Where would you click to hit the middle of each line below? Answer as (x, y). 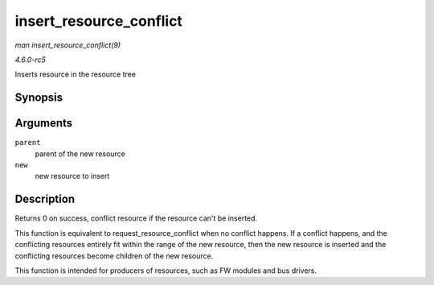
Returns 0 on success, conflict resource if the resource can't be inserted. (136, 218)
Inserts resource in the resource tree (76, 74)
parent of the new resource (80, 154)
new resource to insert (72, 176)
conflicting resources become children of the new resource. (114, 256)
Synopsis (39, 98)
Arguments (44, 124)
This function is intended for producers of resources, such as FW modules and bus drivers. (166, 271)
